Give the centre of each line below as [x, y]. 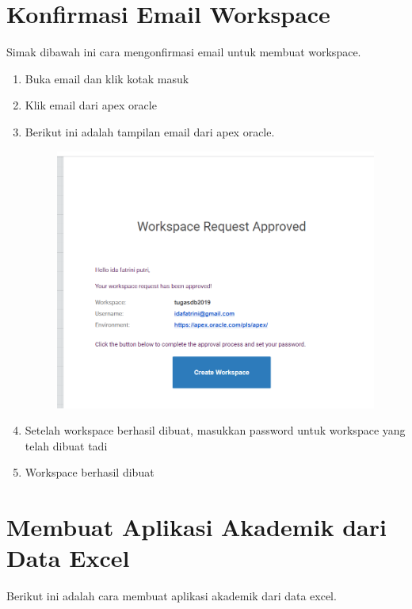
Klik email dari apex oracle [91, 105]
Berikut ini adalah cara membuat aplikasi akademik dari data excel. [172, 596]
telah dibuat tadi [66, 445]
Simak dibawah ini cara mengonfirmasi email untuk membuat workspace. [184, 52]
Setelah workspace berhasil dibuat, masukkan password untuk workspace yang [215, 430]
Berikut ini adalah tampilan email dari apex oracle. [150, 131]
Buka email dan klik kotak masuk [107, 78]
